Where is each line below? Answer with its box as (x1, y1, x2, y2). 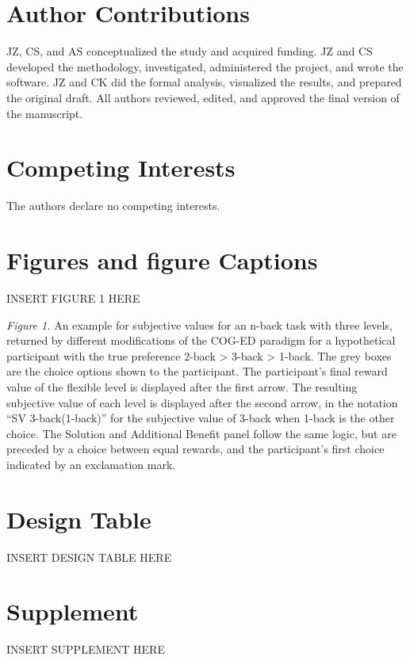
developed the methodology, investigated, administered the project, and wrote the (6, 58, 404, 74)
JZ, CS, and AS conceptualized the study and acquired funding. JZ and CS (6, 43, 373, 59)
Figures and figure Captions (6, 244, 318, 276)
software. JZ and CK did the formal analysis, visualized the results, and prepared (6, 74, 402, 90)
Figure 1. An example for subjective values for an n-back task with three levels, (6, 316, 393, 333)
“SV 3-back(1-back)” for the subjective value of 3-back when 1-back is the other (6, 410, 395, 426)
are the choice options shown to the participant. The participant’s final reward (6, 363, 388, 380)
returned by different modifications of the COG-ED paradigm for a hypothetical (6, 332, 396, 349)
